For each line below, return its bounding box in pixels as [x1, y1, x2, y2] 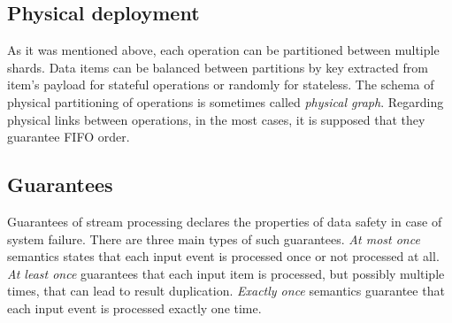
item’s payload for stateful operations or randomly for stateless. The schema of [7, 75, 434, 94]
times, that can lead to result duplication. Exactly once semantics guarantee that [7, 281, 445, 300]
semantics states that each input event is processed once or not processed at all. [7, 247, 440, 265]
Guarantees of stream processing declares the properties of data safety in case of [7, 211, 442, 230]
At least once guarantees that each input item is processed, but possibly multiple [7, 264, 445, 282]
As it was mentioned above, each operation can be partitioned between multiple [7, 41, 440, 59]
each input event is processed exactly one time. [7, 298, 262, 317]
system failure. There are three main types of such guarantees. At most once [7, 229, 420, 248]
